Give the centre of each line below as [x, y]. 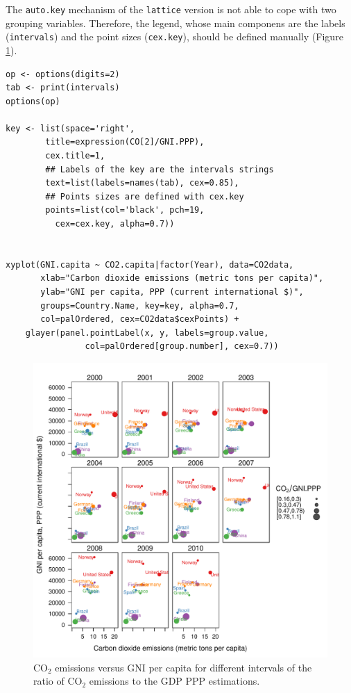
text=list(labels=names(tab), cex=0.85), [142, 183]
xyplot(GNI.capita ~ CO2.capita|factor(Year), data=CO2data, [150, 264]
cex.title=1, [75, 156]
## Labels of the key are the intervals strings [160, 169]
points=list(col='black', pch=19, [125, 210]
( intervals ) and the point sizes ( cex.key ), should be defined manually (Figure [174, 36]
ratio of [49, 681]
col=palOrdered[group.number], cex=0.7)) [182, 346]
